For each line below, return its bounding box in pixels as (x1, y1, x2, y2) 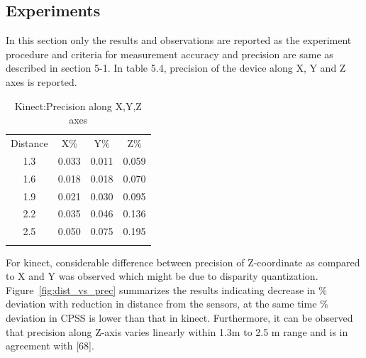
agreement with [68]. (6, 338, 94, 353)
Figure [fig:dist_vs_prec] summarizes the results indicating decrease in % (6, 282, 327, 297)
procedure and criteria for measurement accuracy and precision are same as (6, 46, 333, 61)
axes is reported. (6, 74, 77, 89)
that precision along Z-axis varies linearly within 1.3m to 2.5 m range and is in (6, 324, 348, 339)
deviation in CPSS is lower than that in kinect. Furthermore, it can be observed (6, 310, 353, 325)
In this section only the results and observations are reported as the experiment (6, 33, 352, 48)
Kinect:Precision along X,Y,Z (14, 98, 142, 113)
